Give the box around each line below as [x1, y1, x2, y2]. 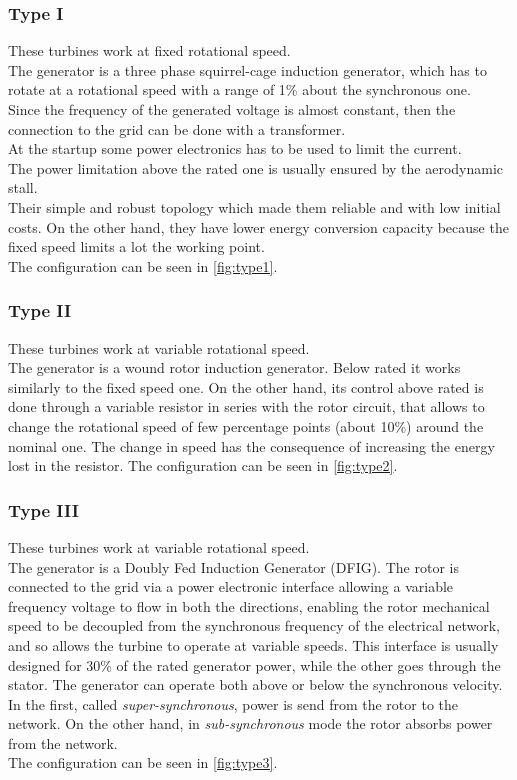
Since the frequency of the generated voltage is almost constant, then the [8, 99, 456, 119]
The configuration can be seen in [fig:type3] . [8, 752, 278, 773]
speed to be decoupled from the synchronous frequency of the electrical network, [8, 615, 500, 636]
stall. [8, 177, 38, 198]
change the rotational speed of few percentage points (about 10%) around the [8, 415, 484, 436]
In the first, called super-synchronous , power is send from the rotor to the [8, 693, 459, 714]
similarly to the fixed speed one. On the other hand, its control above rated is [8, 376, 484, 397]
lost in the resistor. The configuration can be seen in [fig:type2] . [8, 455, 398, 476]
